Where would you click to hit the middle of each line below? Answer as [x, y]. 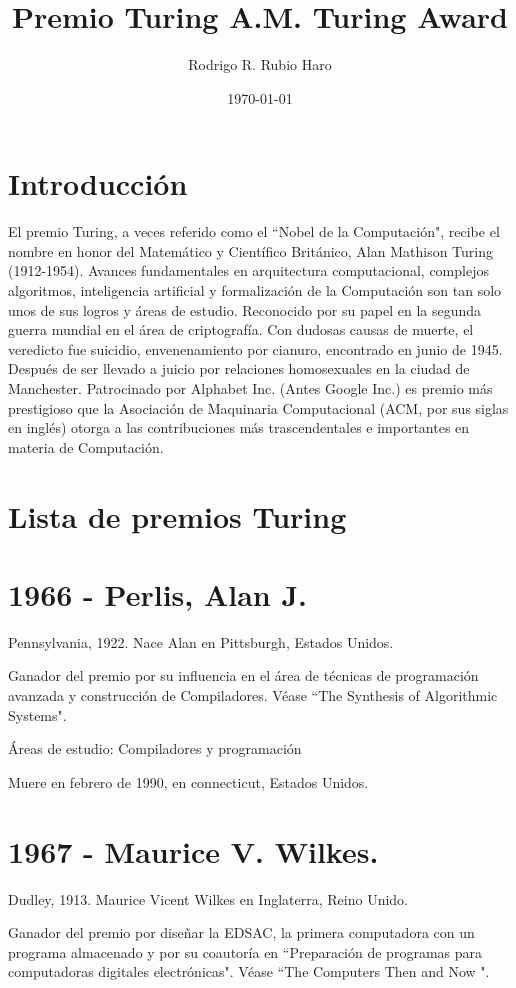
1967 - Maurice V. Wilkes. [193, 850]
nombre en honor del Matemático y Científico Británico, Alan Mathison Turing [251, 250]
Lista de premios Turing [177, 515]
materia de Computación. [86, 446]
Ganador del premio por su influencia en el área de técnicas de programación [243, 675]
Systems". [37, 714]
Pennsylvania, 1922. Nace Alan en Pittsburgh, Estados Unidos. [201, 641]
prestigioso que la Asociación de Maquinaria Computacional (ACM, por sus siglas [258, 407]
